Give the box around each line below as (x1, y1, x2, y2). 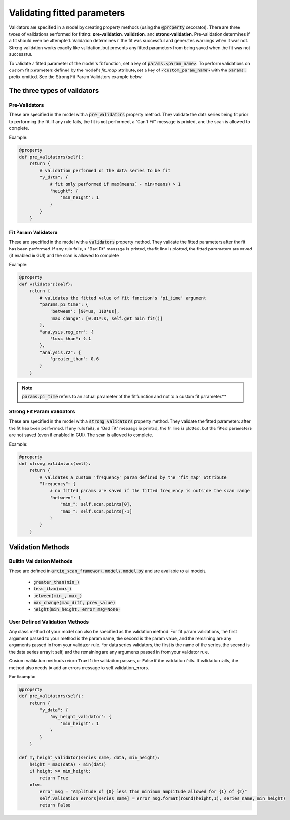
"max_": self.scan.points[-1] (60, 508, 132, 514)
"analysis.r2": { (39, 349, 81, 355)
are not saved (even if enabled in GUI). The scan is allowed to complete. (9, 432, 153, 438)
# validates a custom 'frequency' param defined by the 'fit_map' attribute (39, 474, 227, 480)
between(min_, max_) (33, 593, 83, 598)
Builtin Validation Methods (9, 558, 73, 565)
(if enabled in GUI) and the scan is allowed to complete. (9, 253, 120, 259)
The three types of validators (9, 87, 99, 95)
